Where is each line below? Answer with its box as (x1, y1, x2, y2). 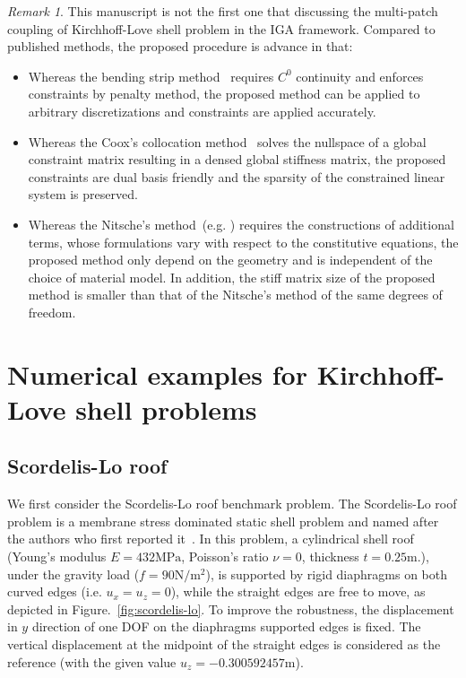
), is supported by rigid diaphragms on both (205, 564, 448, 583)
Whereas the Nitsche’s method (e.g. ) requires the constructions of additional (28, 214, 454, 233)
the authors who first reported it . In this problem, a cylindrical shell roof (7, 529, 414, 548)
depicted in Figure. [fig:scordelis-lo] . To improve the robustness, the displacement (7, 599, 454, 618)
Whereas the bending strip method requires (28, 66, 274, 85)
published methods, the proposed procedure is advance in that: (7, 37, 353, 56)
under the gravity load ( (7, 564, 140, 583)
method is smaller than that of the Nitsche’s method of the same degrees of (28, 285, 443, 304)
